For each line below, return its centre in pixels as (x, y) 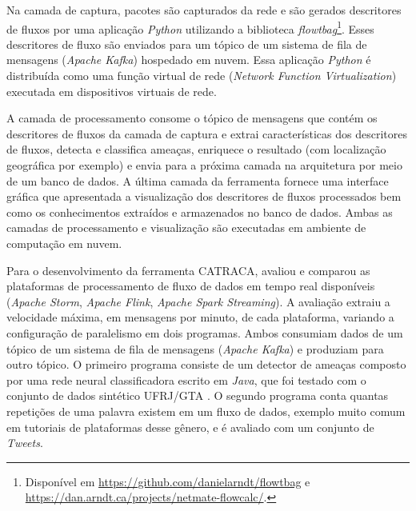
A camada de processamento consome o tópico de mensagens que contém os (192, 118)
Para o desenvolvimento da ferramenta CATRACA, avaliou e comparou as (188, 270)
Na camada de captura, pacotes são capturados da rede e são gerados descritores (204, 10)
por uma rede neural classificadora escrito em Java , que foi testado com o (186, 379)
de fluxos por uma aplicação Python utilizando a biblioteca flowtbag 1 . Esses (190, 27)
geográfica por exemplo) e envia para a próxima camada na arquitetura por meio (204, 165)
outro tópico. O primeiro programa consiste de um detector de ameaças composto (206, 364)
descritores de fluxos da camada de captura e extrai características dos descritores (207, 133)
